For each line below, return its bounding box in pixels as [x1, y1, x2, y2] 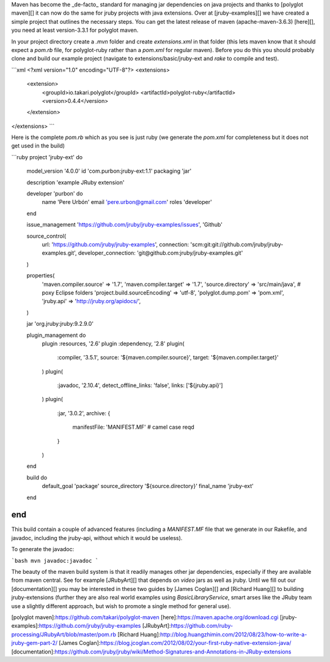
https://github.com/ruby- [170, 622, 233, 630]
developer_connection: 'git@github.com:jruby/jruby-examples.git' [78, 249, 243, 257]
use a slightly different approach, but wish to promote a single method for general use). [11, 602, 232, 609]
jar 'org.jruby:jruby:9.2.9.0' [26, 320, 94, 328]
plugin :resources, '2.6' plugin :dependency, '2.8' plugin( [42, 340, 185, 347]
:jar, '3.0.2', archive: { [57, 409, 111, 416]
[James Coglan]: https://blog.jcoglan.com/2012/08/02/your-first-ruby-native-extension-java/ [59, 639, 291, 647]
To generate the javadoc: [11, 546, 75, 553]
